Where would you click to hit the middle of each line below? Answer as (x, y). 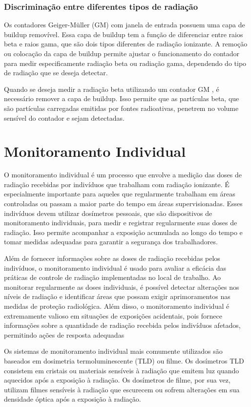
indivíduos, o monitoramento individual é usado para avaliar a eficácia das (115, 268)
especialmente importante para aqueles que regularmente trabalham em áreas (120, 194)
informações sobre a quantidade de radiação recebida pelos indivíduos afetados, (122, 325)
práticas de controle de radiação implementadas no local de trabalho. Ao (113, 277)
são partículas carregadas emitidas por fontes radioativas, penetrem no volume (121, 108)
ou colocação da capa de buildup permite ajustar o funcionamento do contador (122, 53)
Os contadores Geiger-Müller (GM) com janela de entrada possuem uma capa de (125, 25)
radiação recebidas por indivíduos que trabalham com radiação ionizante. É (117, 184)
